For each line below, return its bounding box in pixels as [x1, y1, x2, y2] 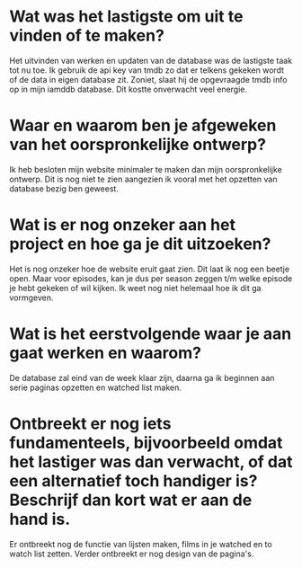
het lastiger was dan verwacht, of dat [9, 451, 294, 472]
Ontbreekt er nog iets [9, 413, 172, 433]
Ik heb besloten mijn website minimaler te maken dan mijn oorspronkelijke [9, 164, 283, 174]
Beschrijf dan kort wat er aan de [9, 490, 253, 510]
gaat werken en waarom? [9, 343, 202, 363]
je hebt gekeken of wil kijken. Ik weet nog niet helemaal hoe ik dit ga [9, 282, 262, 293]
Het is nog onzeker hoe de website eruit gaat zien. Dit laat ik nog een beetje [9, 263, 290, 274]
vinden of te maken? [9, 25, 164, 46]
